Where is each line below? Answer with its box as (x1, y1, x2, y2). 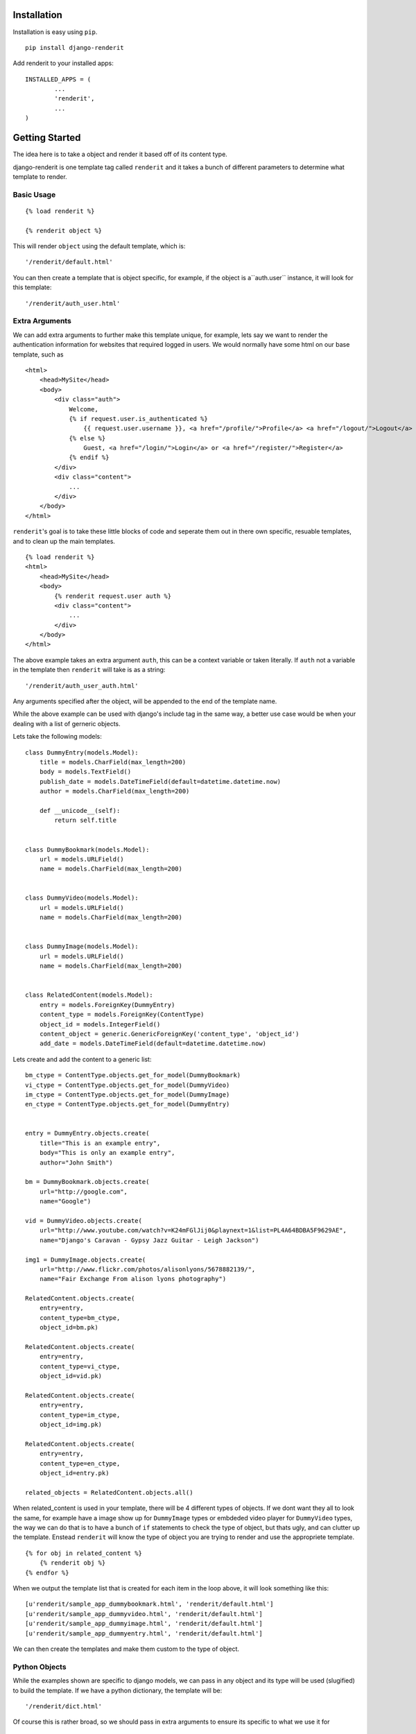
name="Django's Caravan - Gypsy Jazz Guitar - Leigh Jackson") (39, 1236, 259, 1244)
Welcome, (69, 405, 98, 413)
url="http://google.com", (39, 1187, 128, 1196)
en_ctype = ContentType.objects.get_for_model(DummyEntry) (25, 1100, 230, 1108)
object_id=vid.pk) (39, 1372, 103, 1380)
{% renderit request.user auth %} (54, 592, 172, 600)
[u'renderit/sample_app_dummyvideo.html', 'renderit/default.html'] (25, 1610, 263, 1617)
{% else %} (69, 434, 106, 442)
